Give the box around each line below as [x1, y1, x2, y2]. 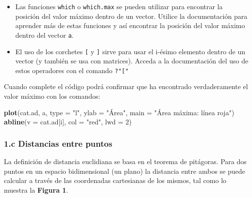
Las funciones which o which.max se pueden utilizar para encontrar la [15, 1, 223, 11]
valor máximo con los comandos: [4, 91, 101, 101]
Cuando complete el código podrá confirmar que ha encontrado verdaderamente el [4, 81, 248, 91]
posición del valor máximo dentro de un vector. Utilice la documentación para [15, 11, 248, 21]
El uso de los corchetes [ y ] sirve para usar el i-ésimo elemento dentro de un [15, 46, 246, 56]
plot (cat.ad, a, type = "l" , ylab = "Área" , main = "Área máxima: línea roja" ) [4, 107, 235, 117]
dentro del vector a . [15, 30, 74, 40]
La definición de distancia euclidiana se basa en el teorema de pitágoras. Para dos [4, 156, 247, 166]
